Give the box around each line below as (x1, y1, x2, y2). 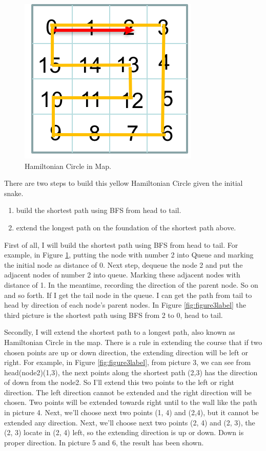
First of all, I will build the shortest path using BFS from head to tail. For (4, 239, 238, 250)
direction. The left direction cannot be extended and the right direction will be (4, 386, 252, 397)
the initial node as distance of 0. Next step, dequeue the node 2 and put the (4, 259, 243, 270)
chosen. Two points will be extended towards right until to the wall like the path (4, 397, 257, 407)
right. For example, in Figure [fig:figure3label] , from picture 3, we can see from (4, 357, 251, 368)
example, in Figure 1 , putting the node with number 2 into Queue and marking (4, 249, 254, 260)
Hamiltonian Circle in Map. (25, 160, 111, 171)
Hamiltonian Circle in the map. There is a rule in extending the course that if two (4, 336, 262, 347)
